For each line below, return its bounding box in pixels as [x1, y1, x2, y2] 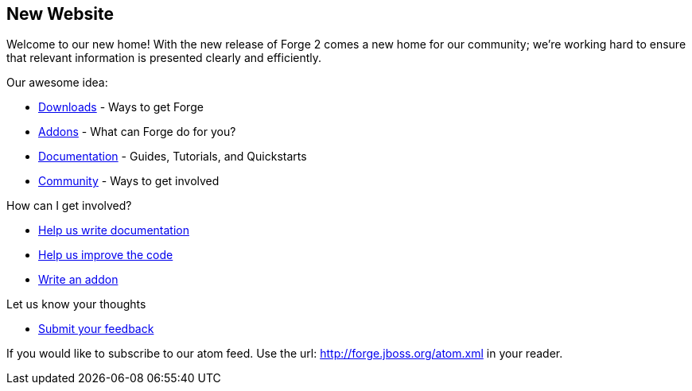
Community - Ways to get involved [38, 174, 220, 188]
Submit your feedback [38, 322, 154, 336]
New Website [6, 4, 114, 24]
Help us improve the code [38, 248, 173, 262]
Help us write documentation [38, 223, 189, 238]
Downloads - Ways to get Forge [38, 100, 204, 114]
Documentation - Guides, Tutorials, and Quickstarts [38, 149, 307, 164]
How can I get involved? [6, 199, 132, 213]
